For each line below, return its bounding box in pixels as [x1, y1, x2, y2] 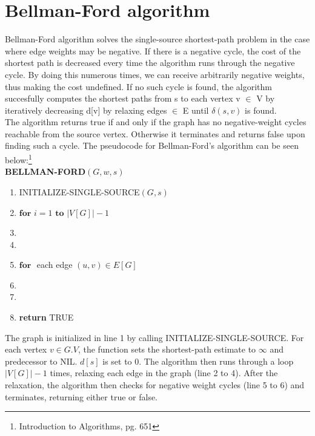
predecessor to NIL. [5, 354, 78, 367]
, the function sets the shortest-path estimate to [78, 343, 256, 356]
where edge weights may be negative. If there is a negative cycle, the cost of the [5, 44, 301, 57]
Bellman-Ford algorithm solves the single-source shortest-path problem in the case [5, 33, 310, 45]
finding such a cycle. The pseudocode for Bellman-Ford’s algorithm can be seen [5, 139, 299, 152]
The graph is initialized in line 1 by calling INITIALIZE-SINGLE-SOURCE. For [5, 331, 304, 343]
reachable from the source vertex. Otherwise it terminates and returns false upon [5, 127, 305, 140]
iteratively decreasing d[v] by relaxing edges [5, 103, 167, 116]
